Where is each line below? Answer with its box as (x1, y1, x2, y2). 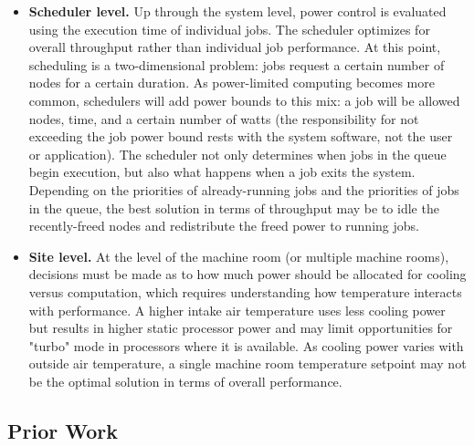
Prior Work (7, 416, 118, 444)
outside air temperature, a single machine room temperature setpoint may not (28, 354, 467, 373)
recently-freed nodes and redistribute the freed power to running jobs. (28, 216, 419, 235)
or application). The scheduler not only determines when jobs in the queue (28, 144, 447, 163)
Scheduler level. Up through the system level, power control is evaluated (28, 2, 447, 20)
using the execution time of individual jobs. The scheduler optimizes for (28, 19, 430, 38)
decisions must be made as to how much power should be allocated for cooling (28, 264, 467, 284)
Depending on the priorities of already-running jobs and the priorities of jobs (28, 180, 459, 199)
